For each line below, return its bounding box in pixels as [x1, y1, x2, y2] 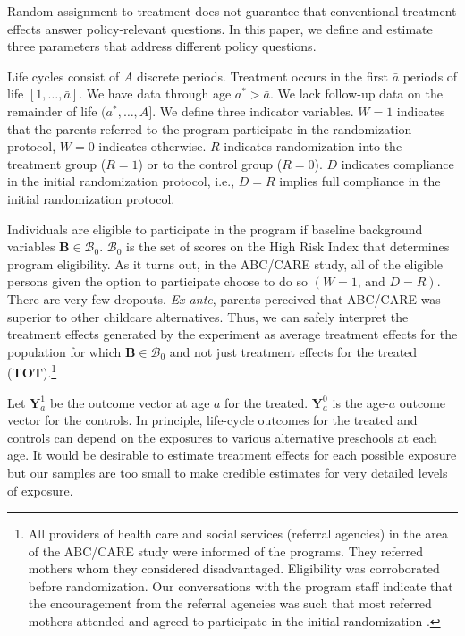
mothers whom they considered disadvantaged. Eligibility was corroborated [28, 559, 440, 578]
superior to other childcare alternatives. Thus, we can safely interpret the [7, 307, 409, 326]
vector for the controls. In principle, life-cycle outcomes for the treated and [7, 411, 418, 429]
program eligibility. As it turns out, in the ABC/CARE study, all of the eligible [7, 254, 444, 273]
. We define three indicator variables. [152, 101, 354, 120]
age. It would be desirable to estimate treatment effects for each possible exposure [7, 445, 457, 464]
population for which [7, 342, 122, 360]
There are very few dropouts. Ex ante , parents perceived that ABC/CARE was [7, 289, 441, 308]
